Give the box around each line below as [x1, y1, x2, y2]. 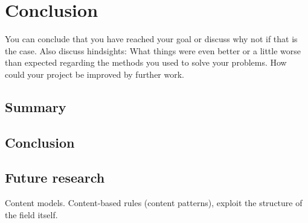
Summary [5, 97, 66, 116]
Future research [5, 168, 105, 187]
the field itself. [5, 208, 58, 221]
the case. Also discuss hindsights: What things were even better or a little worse [5, 44, 301, 57]
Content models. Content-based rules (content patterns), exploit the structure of [5, 196, 303, 209]
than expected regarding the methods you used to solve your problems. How [5, 56, 287, 69]
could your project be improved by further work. [5, 68, 184, 80]
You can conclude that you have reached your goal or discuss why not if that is [5, 33, 298, 45]
